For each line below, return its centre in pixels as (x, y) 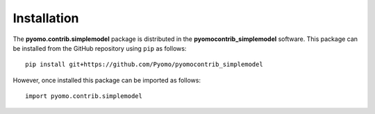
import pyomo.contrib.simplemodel (84, 96)
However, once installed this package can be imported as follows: (107, 80)
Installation (46, 18)
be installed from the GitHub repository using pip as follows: (100, 48)
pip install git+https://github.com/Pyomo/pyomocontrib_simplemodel (144, 65)
